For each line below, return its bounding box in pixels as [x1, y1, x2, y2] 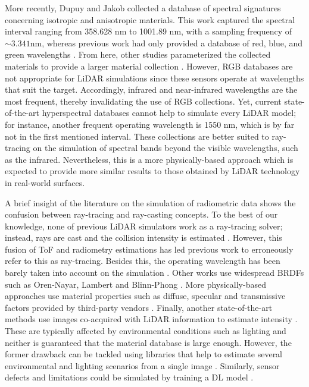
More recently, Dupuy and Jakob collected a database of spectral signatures [5, 2, 281, 14]
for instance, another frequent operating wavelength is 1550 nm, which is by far [5, 118, 295, 130]
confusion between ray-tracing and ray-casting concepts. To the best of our [5, 208, 278, 221]
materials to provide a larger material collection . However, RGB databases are [5, 59, 293, 72]
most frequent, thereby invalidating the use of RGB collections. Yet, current [5, 95, 282, 107]
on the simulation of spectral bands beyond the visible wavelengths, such [33, 141, 298, 154]
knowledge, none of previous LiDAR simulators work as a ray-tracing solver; [5, 219, 283, 232]
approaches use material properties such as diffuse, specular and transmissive [5, 290, 286, 302]
